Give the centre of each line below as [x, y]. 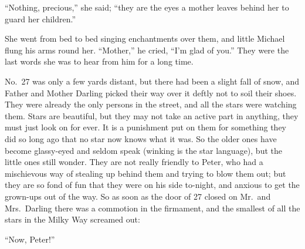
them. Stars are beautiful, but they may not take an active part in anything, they [152, 115]
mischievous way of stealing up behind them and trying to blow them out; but [145, 173]
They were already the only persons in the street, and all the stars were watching [151, 104]
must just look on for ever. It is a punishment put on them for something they [146, 127]
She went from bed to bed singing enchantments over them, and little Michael [145, 38]
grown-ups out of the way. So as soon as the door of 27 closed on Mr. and [138, 196]
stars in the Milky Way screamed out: [72, 219]
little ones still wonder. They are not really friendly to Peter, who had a [134, 162]
